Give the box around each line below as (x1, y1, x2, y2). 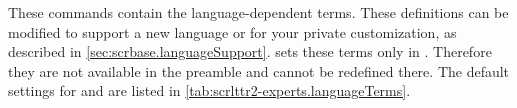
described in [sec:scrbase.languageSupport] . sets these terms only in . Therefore (8, 41, 492, 62)
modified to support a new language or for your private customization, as (8, 21, 457, 42)
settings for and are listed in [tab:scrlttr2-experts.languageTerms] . (8, 80, 411, 101)
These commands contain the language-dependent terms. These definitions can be (8, 2, 509, 22)
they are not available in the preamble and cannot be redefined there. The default (8, 60, 510, 81)
